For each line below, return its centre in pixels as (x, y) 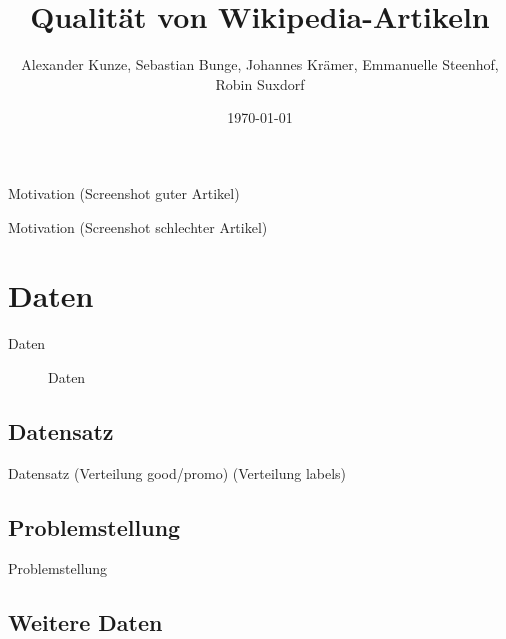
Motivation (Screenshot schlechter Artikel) (138, 226)
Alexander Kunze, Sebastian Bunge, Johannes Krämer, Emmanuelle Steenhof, (260, 64)
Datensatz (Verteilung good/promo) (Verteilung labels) (177, 472)
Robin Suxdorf (260, 83)
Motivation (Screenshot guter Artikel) (124, 192)
